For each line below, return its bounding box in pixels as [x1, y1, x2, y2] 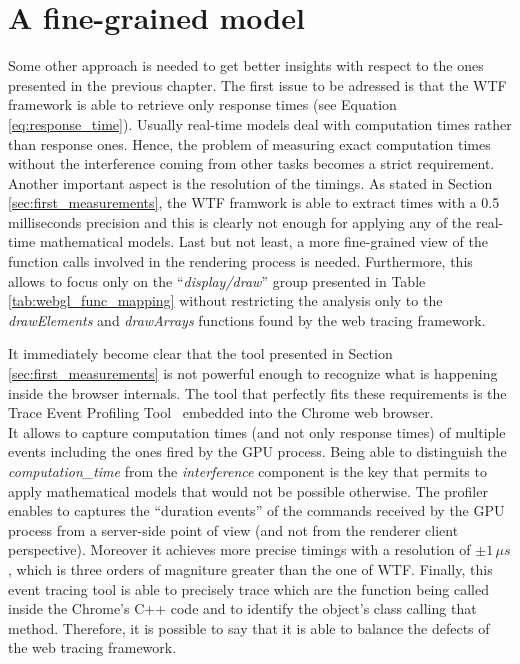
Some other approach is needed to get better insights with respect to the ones [8, 55, 484, 76]
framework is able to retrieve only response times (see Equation [8, 94, 397, 115]
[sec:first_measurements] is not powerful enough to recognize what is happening [8, 363, 498, 384]
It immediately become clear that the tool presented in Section [8, 343, 393, 364]
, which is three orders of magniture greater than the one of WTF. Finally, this [8, 558, 493, 579]
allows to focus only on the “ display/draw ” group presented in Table [8, 270, 426, 291]
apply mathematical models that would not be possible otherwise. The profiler [8, 480, 488, 501]
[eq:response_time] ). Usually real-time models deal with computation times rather [8, 113, 512, 134]
